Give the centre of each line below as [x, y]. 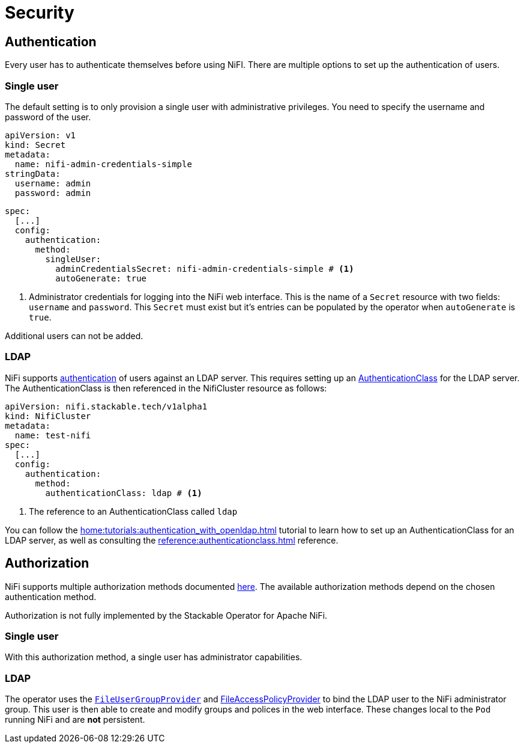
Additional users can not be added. [74, 336]
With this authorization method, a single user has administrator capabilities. [154, 657]
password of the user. [48, 117]
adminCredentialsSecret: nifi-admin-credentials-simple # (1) [205, 268]
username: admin [53, 183]
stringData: [33, 173]
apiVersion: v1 [41, 135]
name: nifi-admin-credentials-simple [103, 164]
